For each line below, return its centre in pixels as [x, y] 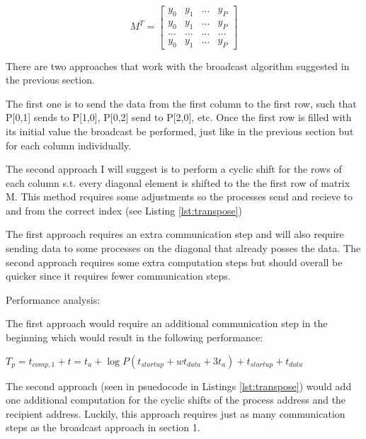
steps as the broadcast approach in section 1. [103, 427]
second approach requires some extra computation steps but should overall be [174, 262]
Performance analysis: [53, 299]
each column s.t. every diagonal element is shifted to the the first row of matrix [178, 182]
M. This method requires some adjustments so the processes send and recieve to [179, 196]
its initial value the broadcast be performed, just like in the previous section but [180, 131]
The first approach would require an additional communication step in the [167, 323]
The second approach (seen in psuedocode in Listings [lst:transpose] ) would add [179, 386]
